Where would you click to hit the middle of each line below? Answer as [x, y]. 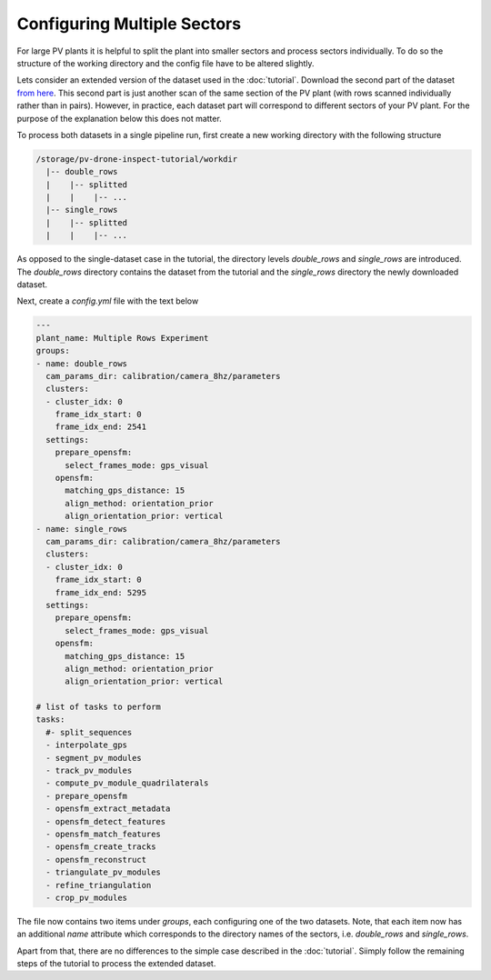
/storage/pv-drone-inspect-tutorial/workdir [137, 159]
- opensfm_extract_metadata [108, 809]
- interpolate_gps [86, 745]
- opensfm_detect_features [106, 821]
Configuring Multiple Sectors [129, 24]
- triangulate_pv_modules [103, 872]
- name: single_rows [81, 529]
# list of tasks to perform [98, 707]
